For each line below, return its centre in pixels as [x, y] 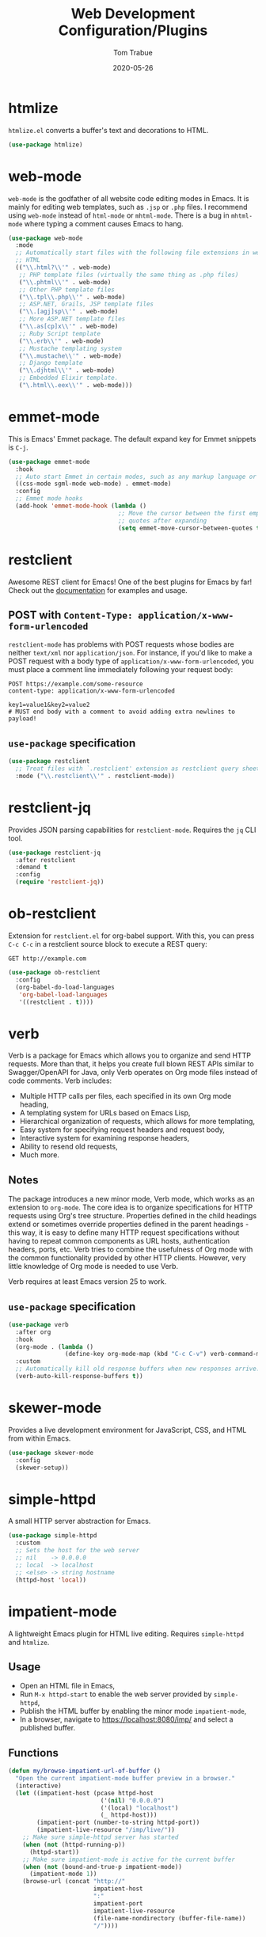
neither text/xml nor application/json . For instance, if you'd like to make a [130, 653]
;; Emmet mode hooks [49, 499]
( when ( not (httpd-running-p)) [74, 1844]
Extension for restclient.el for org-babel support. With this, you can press [131, 936]
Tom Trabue [133, 52]
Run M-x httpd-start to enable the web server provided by [116, 1694]
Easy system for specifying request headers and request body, [122, 1130]
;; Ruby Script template [60, 333]
